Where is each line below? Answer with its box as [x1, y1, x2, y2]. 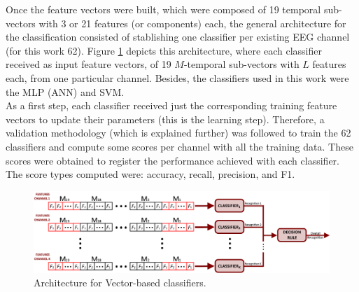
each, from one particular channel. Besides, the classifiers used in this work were [6, 70, 349, 85]
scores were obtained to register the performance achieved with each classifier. [6, 153, 339, 167]
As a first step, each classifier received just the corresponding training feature [6, 98, 337, 113]
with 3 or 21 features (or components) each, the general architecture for [38, 15, 346, 30]
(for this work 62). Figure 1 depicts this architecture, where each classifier [6, 43, 322, 57]
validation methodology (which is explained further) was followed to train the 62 [6, 125, 351, 140]
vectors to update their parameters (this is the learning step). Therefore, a [6, 111, 325, 126]
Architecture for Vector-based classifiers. [34, 275, 206, 290]
